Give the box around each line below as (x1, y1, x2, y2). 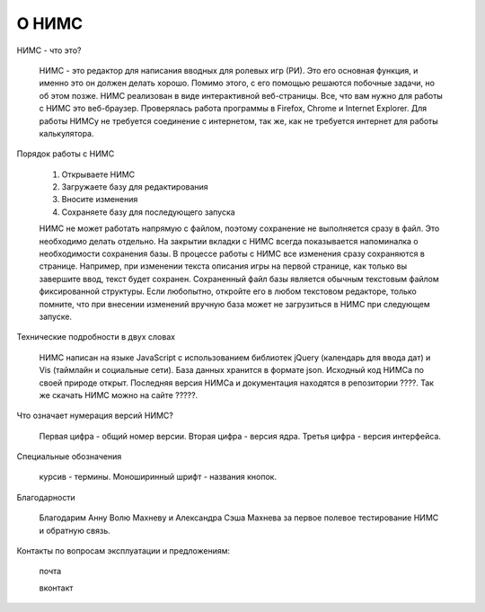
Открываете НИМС (61, 169, 136, 180)
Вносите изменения (61, 194, 138, 205)
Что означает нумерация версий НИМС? (16, 410, 174, 421)
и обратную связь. (39, 525, 111, 536)
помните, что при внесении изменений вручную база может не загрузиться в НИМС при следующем (39, 298, 430, 309)
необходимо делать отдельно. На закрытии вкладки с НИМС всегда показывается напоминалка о (39, 235, 419, 246)
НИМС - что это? (16, 45, 82, 56)
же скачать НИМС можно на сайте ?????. (39, 389, 198, 400)
